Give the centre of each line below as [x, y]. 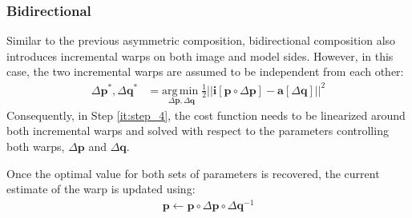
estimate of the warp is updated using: [101, 189]
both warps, [36, 146]
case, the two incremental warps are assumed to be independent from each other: [205, 71]
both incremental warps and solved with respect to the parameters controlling [198, 131]
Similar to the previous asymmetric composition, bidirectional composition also [201, 40]
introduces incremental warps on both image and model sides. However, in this [200, 55]
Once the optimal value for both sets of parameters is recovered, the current [193, 173]
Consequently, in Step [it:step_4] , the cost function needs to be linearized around [206, 115]
